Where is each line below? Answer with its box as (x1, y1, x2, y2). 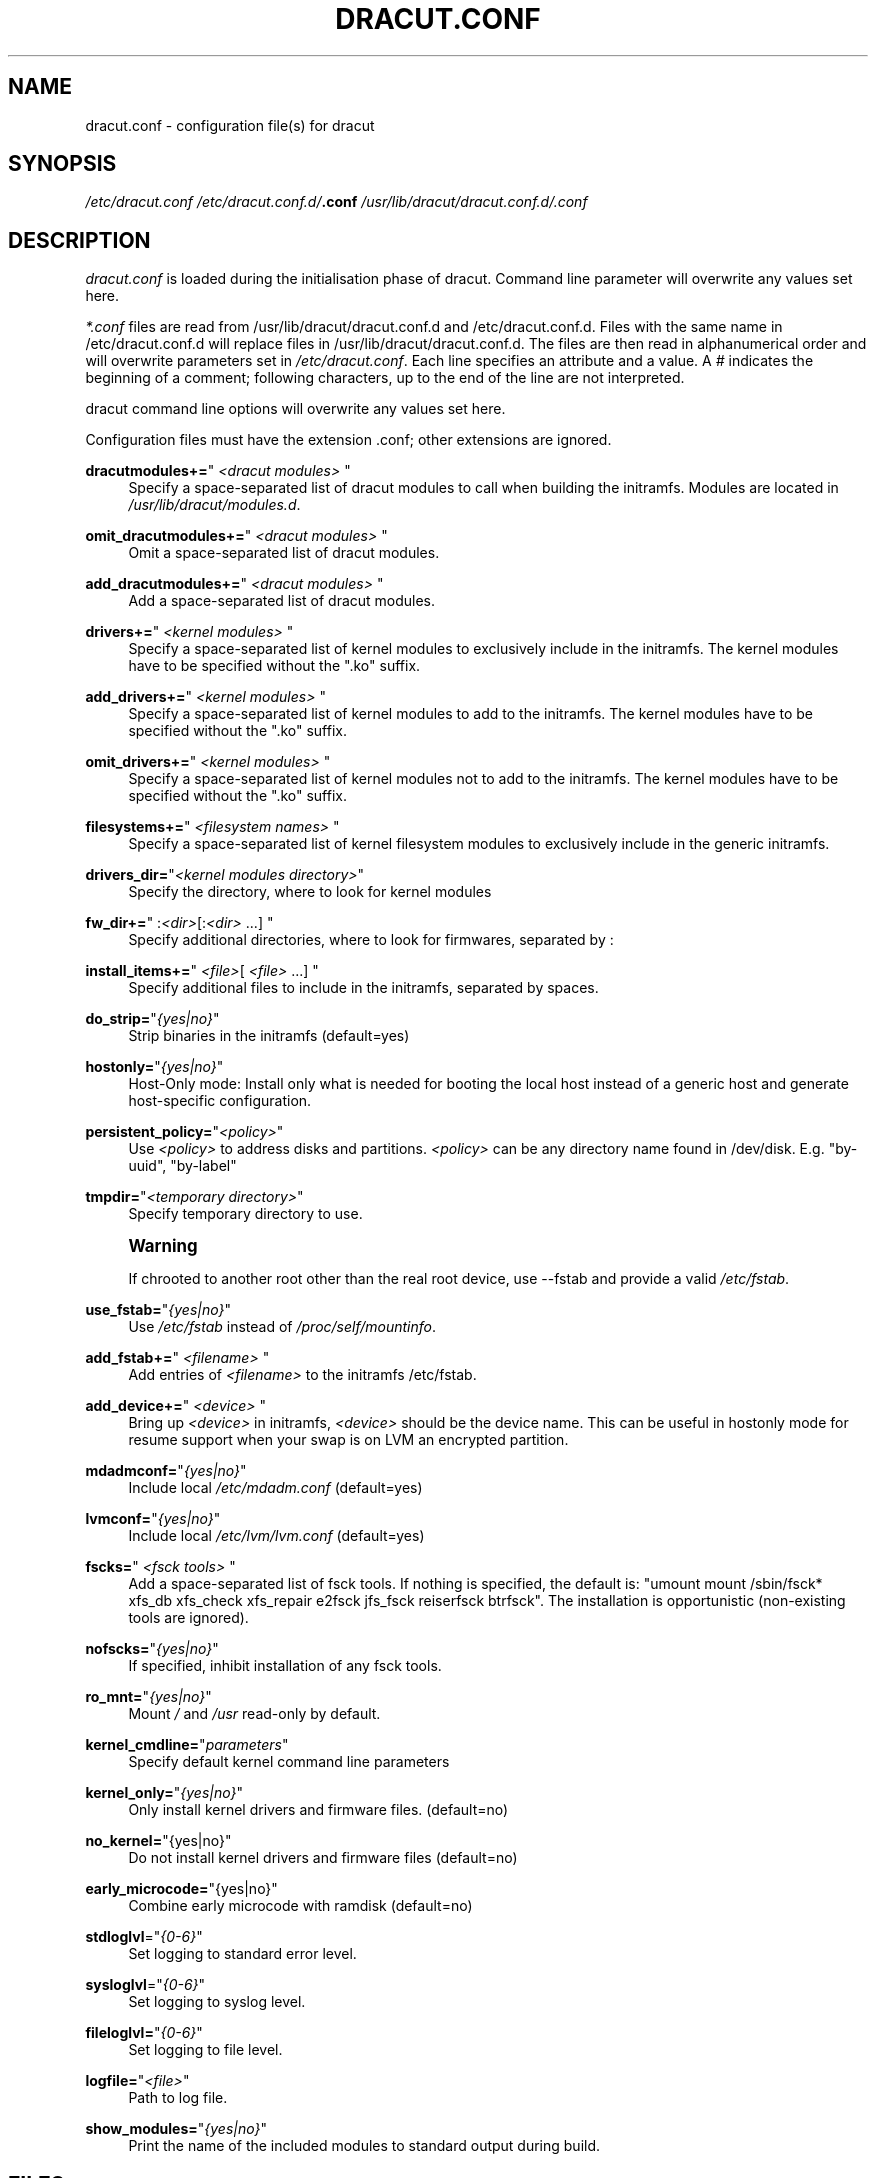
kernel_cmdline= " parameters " (85, 1736, 289, 1754)
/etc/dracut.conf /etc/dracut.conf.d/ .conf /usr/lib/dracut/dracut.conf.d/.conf (85, 193, 588, 211)
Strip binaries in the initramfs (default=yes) (128, 1027, 410, 1045)
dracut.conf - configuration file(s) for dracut (85, 116, 375, 134)
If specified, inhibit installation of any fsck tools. (128, 1657, 442, 1675)
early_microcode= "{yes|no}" (85, 1880, 278, 1898)
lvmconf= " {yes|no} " (85, 1510, 221, 1528)
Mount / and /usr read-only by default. (128, 1705, 381, 1723)
